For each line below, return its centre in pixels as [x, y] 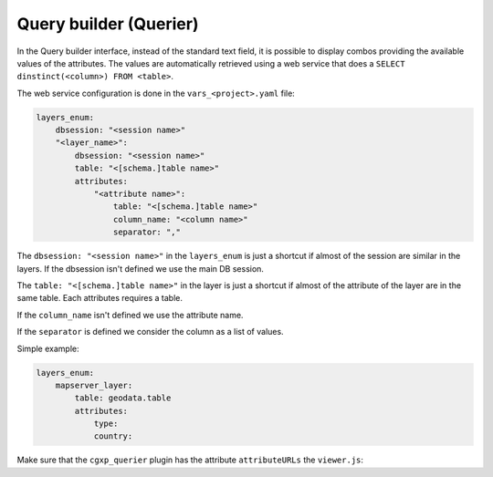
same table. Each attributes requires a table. [100, 298]
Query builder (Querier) [108, 24]
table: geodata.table [123, 398]
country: [113, 436]
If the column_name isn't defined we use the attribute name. [130, 315]
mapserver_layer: [94, 385]
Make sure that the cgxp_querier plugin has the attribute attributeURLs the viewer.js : [190, 460]
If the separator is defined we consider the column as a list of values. [150, 332]
